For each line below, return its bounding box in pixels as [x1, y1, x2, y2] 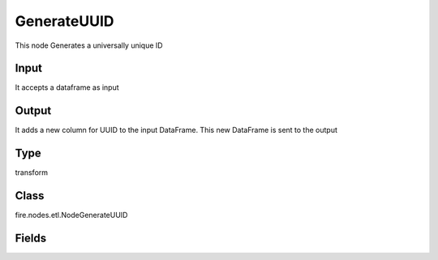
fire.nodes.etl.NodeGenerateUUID [15, 211, 128, 220]
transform [15, 168, 49, 177]
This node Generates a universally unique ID [15, 40, 163, 50]
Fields [15, 231, 47, 245]
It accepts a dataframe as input [15, 83, 119, 92]
